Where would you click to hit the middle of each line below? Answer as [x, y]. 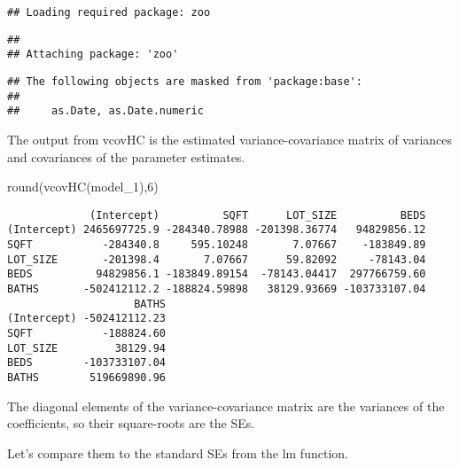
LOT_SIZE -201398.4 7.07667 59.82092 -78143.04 [217, 259]
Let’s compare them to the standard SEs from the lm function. [178, 452]
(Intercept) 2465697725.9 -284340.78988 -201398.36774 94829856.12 [217, 230]
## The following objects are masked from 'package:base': [185, 81]
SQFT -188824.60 [86, 333]
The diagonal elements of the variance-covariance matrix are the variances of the [226, 406]
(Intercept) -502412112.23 [86, 319]
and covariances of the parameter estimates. [126, 156]
